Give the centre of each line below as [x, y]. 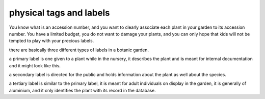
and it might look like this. [35, 65]
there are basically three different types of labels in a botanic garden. [79, 50]
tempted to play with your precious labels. [52, 41]
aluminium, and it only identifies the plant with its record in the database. [82, 90]
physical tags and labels [60, 13]
